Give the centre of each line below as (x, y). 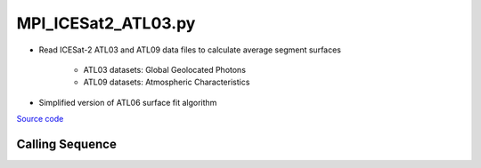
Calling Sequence (67, 144)
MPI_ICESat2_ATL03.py (106, 23)
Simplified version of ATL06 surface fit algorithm (128, 102)
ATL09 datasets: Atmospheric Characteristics (167, 82)
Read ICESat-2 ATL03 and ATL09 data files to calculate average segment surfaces (190, 50)
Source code (40, 119)
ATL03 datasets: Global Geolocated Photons (165, 69)
